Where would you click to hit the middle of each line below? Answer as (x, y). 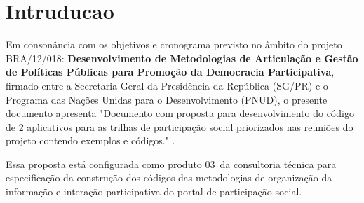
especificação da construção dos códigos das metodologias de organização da (169, 177)
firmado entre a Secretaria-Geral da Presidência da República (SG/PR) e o (167, 85)
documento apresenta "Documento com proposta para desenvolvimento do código (180, 113)
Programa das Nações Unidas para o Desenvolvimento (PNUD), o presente (167, 99)
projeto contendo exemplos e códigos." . (90, 140)
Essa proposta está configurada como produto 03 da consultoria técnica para (171, 163)
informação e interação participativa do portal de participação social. (154, 191)
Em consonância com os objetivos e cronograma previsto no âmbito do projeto (174, 44)
